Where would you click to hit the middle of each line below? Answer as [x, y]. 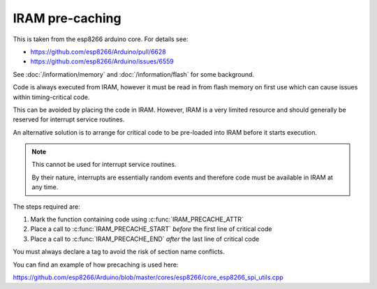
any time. [45, 187]
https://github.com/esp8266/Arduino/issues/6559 [102, 61]
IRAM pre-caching [67, 18]
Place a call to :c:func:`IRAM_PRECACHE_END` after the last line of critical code [145, 239]
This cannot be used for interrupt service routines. [104, 165]
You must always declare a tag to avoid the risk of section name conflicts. [119, 252]
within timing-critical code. [51, 97]
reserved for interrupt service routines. [69, 119]
